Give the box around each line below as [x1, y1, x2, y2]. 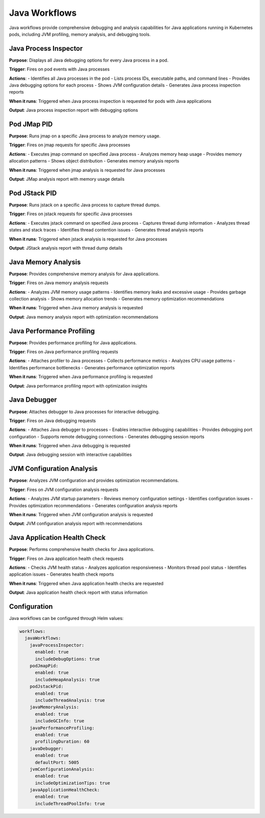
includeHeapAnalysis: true [35, 677, 100, 682]
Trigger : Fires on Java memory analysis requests [9, 280, 109, 286]
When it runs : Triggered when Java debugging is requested [9, 443, 131, 449]
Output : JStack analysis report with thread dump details [9, 245, 123, 251]
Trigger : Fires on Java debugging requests [9, 418, 96, 424]
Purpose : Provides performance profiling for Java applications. [9, 340, 137, 346]
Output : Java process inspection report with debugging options [9, 107, 138, 113]
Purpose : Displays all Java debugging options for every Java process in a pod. [9, 57, 169, 63]
